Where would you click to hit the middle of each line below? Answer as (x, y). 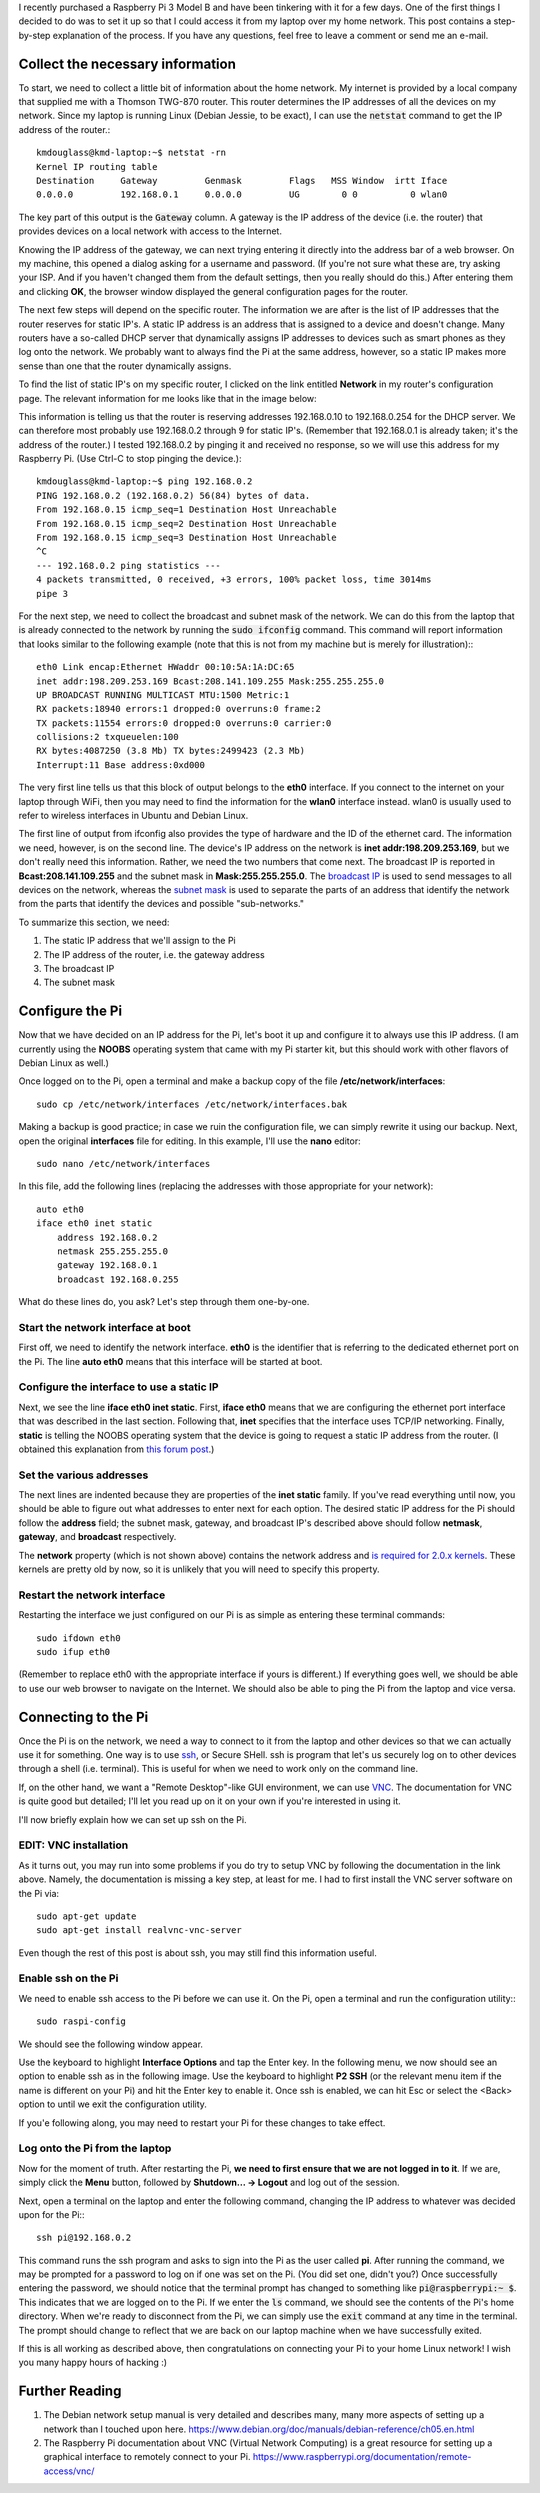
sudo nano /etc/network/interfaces (123, 1163)
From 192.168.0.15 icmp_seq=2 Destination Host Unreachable (186, 523)
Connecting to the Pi (83, 1716)
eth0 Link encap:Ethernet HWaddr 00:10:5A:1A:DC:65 (165, 667)
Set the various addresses (83, 1475)
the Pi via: (39, 1893)
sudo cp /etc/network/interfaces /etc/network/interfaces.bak (192, 1104)
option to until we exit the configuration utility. (112, 2104)
